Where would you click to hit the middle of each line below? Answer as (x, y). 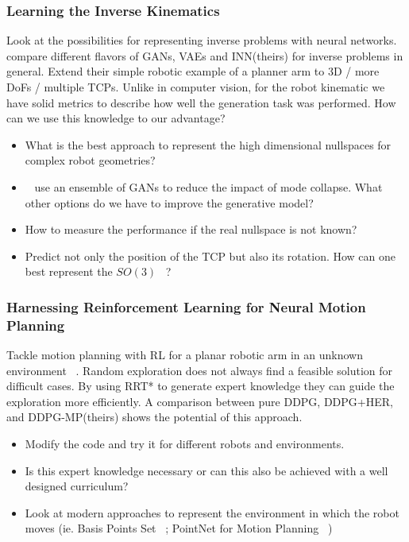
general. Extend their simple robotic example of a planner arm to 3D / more (193, 71)
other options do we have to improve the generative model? (169, 202)
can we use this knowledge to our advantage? (116, 118)
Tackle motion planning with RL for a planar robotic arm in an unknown (185, 355)
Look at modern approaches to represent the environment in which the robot (212, 512)
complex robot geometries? (90, 160)
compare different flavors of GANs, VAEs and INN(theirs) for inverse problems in (205, 55)
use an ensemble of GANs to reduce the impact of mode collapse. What (208, 186)
